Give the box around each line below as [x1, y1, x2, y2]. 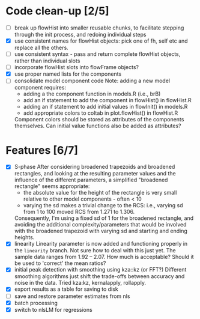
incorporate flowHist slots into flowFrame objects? [14, 64, 139, 71]
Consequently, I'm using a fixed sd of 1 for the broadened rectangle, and [14, 214, 194, 222]
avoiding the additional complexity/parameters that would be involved [14, 221, 187, 228]
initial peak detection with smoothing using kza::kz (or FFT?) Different [14, 266, 187, 273]
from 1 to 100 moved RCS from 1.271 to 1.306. [23, 208, 135, 216]
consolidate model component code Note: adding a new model [14, 77, 171, 85]
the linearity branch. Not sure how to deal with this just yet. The [14, 247, 176, 254]
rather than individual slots [14, 57, 80, 64]
